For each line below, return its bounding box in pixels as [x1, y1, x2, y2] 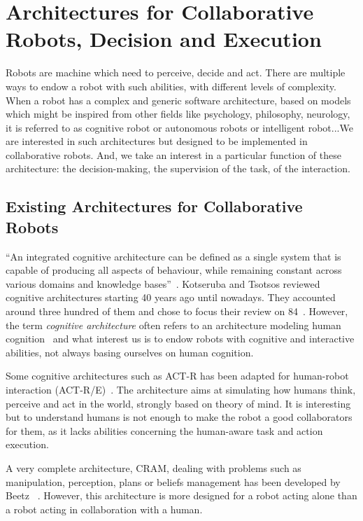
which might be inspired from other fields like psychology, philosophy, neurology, [6, 106, 350, 121]
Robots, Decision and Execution [6, 25, 322, 53]
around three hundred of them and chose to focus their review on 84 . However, [6, 304, 348, 319]
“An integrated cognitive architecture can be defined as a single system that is [6, 249, 341, 263]
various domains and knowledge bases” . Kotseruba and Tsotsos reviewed [6, 276, 320, 291]
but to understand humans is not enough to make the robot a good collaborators [6, 410, 353, 424]
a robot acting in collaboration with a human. [6, 501, 203, 516]
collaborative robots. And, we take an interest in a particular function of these [6, 147, 341, 162]
